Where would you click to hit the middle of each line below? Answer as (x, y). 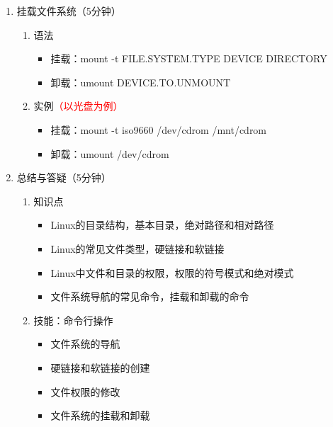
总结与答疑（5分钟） (64, 177)
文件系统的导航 (85, 344)
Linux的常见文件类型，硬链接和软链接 (137, 248)
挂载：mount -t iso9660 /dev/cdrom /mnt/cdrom (159, 129)
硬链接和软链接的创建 (100, 367)
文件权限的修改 (85, 391)
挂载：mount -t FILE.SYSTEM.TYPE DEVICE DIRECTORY (189, 58)
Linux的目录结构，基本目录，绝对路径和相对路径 (162, 225)
